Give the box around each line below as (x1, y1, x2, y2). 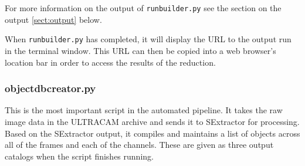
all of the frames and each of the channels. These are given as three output (5, 138, 274, 151)
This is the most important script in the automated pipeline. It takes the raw (5, 104, 283, 116)
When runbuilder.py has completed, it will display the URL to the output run (5, 33, 292, 45)
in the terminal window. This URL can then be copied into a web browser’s (5, 44, 276, 56)
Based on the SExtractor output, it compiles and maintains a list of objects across (5, 127, 300, 139)
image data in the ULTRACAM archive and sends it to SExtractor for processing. (5, 115, 300, 127)
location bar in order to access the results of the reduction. (5, 56, 216, 68)
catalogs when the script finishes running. (5, 150, 154, 162)
